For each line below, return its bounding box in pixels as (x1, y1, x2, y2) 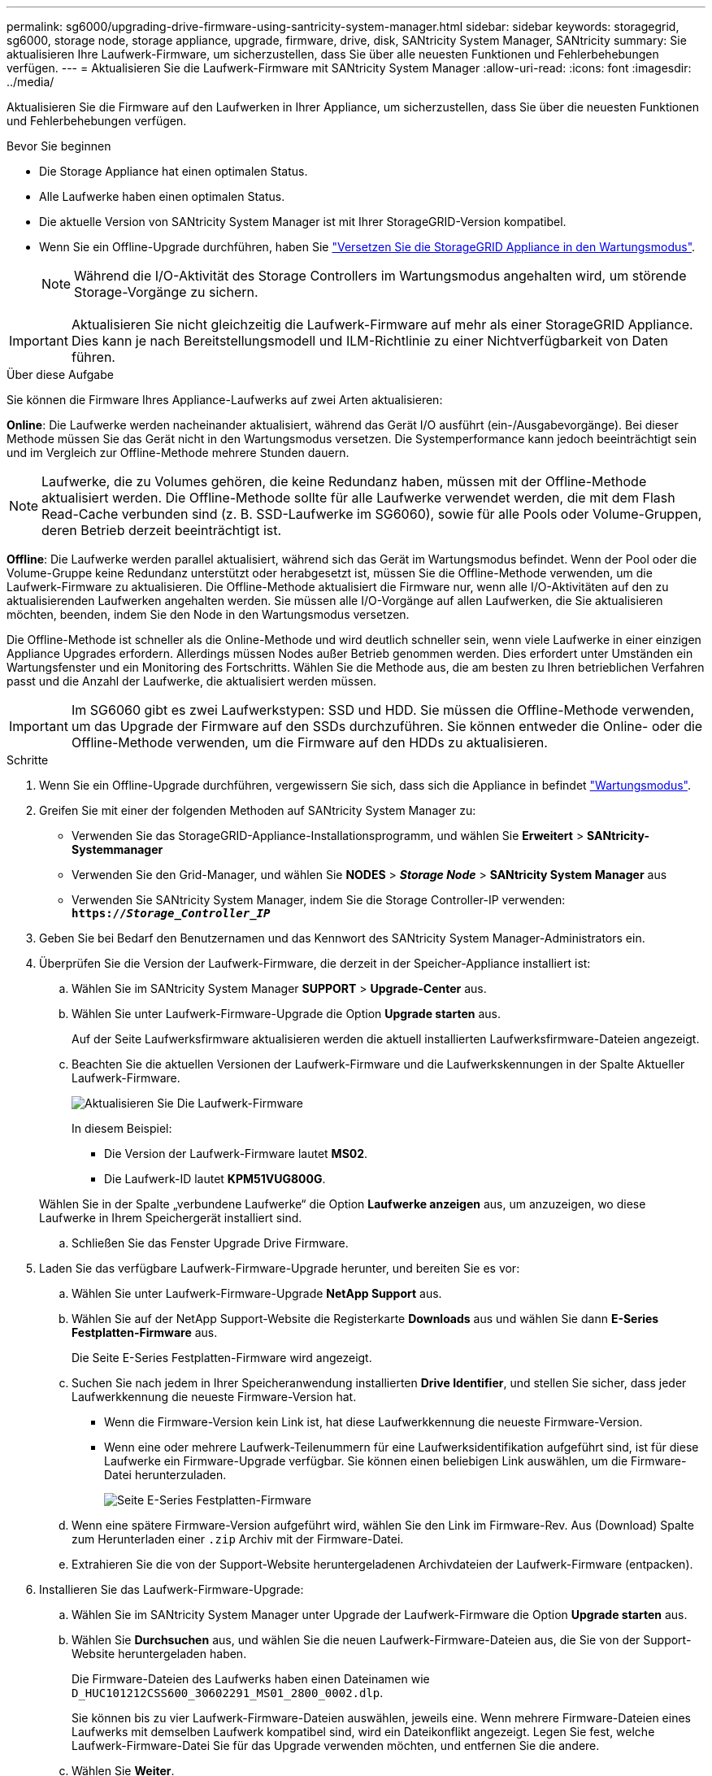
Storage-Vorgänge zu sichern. (74, 284, 258, 300)
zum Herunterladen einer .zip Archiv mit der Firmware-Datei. (72, 1532, 404, 1546)
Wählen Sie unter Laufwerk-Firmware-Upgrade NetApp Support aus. (72, 1286, 442, 1300)
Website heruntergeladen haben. (72, 1647, 247, 1661)
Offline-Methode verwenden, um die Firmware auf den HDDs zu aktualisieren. (71, 734, 548, 751)
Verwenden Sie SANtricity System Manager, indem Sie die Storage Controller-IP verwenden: (72, 893, 566, 907)
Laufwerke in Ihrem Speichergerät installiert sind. (39, 1211, 302, 1225)
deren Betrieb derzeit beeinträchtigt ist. (41, 522, 282, 538)
